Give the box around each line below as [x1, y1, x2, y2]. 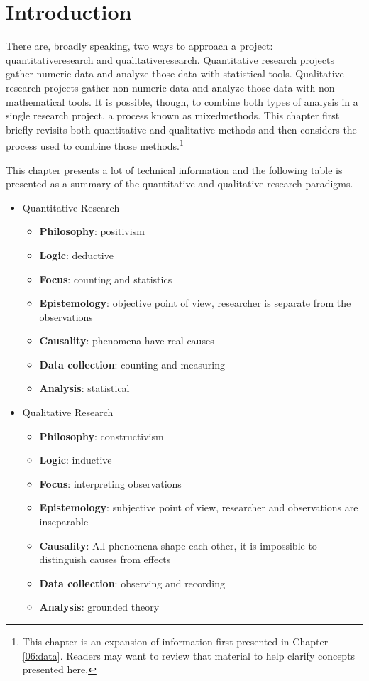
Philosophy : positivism [39, 224, 145, 239]
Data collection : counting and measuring [39, 356, 225, 371]
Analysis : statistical [39, 381, 130, 396]
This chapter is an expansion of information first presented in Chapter [22, 634, 329, 648]
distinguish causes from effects [39, 552, 171, 567]
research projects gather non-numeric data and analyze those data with [6, 80, 316, 94]
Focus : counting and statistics [39, 271, 172, 286]
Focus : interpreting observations [39, 476, 182, 491]
